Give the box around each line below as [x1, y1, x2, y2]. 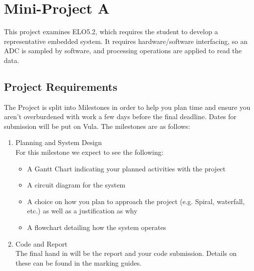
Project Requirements [4, 79, 117, 94]
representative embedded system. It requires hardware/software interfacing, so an [4, 36, 248, 46]
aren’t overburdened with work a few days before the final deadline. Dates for [4, 111, 237, 122]
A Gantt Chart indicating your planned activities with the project [27, 163, 226, 173]
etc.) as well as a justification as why [27, 206, 138, 216]
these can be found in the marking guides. [15, 257, 142, 268]
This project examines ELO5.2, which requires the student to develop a [4, 26, 218, 37]
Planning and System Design [15, 137, 102, 147]
